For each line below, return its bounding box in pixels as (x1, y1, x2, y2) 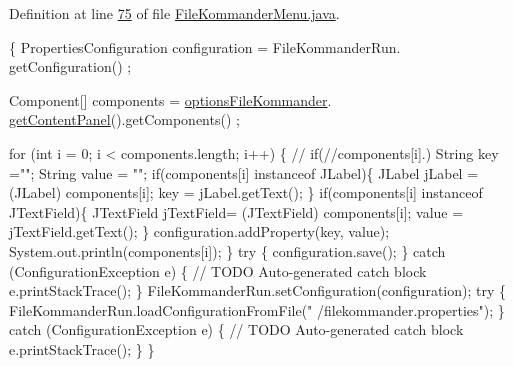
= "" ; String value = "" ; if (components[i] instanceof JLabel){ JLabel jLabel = (9, 162, 479, 183)
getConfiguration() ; (9, 56, 132, 77)
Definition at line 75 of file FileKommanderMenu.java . (9, 3, 340, 23)
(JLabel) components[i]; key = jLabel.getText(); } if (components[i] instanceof (9, 182, 483, 203)
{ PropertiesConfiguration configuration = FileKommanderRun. (9, 36, 401, 57)
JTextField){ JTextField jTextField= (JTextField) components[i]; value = (9, 201, 464, 222)
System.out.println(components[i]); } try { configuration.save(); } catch (9, 240, 446, 261)
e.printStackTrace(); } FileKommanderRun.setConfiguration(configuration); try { (9, 280, 507, 301)
